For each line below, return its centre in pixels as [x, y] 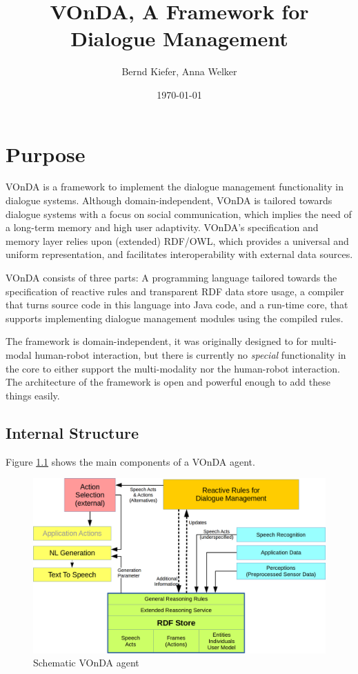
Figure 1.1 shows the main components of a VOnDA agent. [130, 461]
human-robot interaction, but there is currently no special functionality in [190, 354]
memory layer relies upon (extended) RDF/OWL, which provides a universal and [177, 240]
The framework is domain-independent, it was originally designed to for [157, 341]
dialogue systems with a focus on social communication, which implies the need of [179, 214]
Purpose [46, 153]
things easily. [33, 395]
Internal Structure [72, 432]
